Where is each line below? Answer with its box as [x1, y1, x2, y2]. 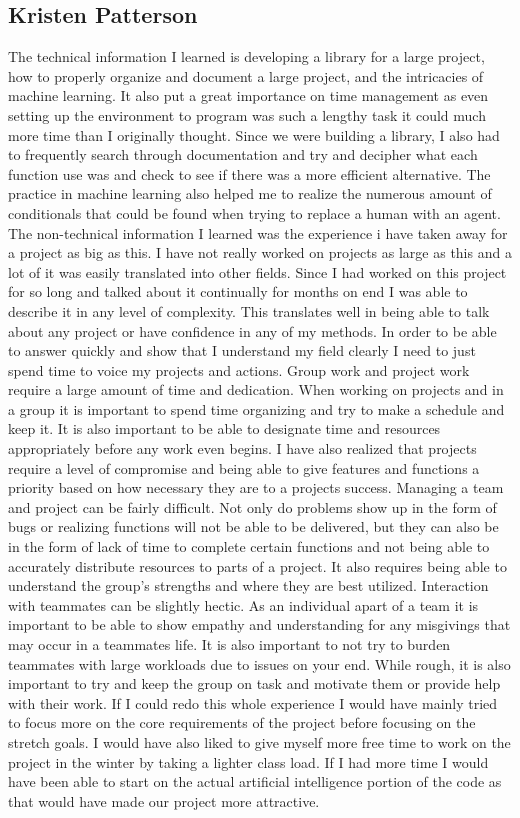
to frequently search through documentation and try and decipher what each [8, 144, 478, 165]
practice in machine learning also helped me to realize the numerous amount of [8, 183, 492, 204]
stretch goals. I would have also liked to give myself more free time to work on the [8, 731, 511, 752]
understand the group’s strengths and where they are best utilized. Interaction [8, 575, 489, 596]
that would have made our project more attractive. [8, 790, 320, 811]
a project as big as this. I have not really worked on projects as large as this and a [8, 242, 512, 263]
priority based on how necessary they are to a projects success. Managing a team [8, 477, 504, 498]
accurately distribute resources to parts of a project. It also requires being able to [8, 555, 507, 576]
